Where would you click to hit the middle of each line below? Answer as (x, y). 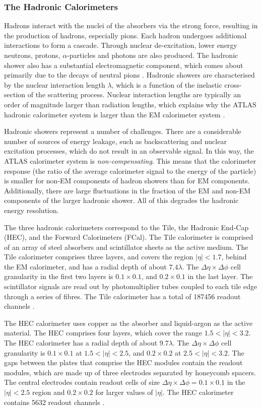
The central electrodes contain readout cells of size (82, 382)
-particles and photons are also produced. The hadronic (153, 55)
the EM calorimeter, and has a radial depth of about (85, 266)
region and (48, 392)
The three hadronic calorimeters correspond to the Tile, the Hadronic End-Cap (126, 227)
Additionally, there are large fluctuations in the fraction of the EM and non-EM (127, 190)
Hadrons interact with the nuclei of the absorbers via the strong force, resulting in (131, 25)
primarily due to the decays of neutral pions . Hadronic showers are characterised (129, 75)
